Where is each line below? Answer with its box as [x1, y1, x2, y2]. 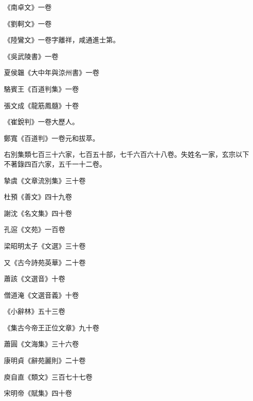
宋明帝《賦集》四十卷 [4, 388, 72, 398]
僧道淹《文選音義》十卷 [4, 289, 79, 300]
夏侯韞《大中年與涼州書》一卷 [4, 67, 99, 77]
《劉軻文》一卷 [4, 18, 52, 28]
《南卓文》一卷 [4, 2, 52, 12]
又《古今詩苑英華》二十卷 [4, 257, 86, 267]
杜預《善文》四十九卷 [4, 191, 72, 202]
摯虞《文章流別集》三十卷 [4, 175, 86, 185]
